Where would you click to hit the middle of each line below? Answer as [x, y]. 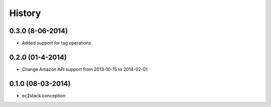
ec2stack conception [44, 95]
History [25, 13]
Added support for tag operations [56, 43]
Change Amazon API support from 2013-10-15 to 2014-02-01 [85, 69]
